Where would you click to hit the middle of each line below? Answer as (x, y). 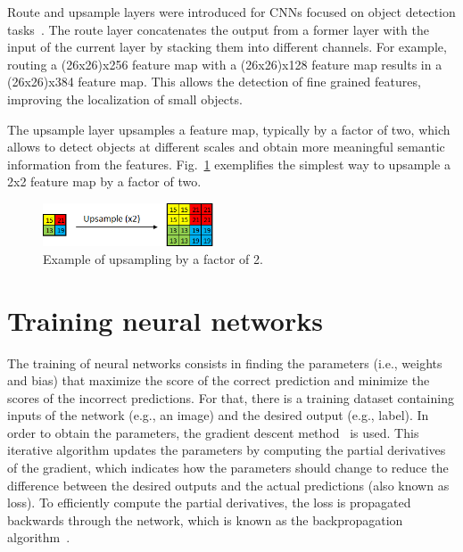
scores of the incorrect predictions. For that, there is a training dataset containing (231, 397)
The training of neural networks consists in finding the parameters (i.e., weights (225, 363)
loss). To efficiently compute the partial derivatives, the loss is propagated (209, 503)
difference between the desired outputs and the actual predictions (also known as (228, 485)
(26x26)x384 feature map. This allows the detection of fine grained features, (214, 82)
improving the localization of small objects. (125, 99)
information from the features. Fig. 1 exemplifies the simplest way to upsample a (229, 164)
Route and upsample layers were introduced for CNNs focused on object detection (231, 12)
